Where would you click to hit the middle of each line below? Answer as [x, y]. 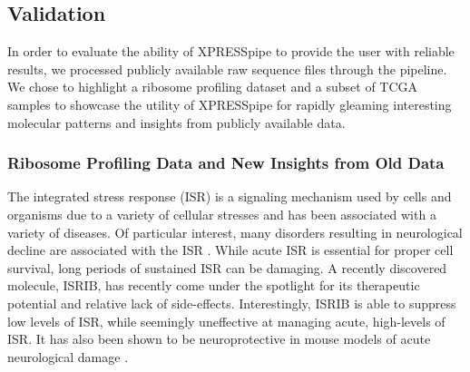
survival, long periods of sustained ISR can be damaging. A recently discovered [227, 267]
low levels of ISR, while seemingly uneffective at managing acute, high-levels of [226, 321]
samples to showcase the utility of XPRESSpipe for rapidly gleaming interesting [230, 104]
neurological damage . [68, 356]
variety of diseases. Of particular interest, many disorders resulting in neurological [235, 232]
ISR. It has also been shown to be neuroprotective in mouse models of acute [219, 339]
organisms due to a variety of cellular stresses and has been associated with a [222, 214]
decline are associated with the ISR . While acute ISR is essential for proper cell [230, 250]
